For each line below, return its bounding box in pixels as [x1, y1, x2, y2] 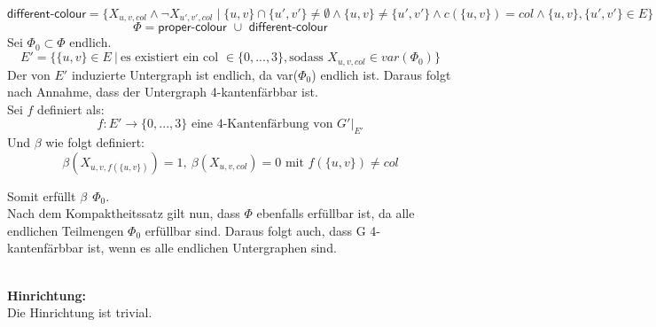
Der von [7, 65, 51, 83]
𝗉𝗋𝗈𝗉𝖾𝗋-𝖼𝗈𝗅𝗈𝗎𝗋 [158, 21, 227, 35]
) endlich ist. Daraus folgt [311, 65, 451, 83]
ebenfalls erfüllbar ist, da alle [256, 204, 415, 222]
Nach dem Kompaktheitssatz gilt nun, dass [7, 204, 240, 222]
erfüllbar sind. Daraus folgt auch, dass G [144, 221, 366, 239]
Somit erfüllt [7, 186, 76, 205]
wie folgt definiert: [45, 133, 144, 152]
